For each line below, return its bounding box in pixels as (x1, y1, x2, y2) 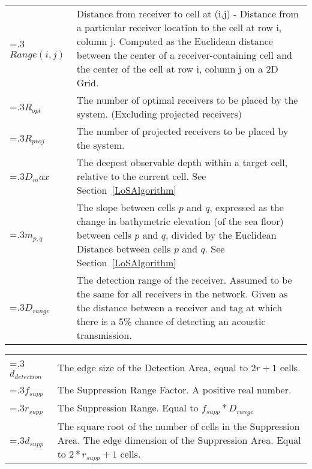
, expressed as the (209, 200, 284, 214)
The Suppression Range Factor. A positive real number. (57, 383, 292, 397)
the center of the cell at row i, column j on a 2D (76, 62, 278, 76)
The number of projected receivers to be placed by (76, 124, 289, 138)
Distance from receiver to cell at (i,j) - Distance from (76, 7, 299, 20)
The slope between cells (76, 200, 176, 214)
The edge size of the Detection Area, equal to (57, 360, 248, 375)
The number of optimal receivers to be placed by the (76, 93, 298, 107)
